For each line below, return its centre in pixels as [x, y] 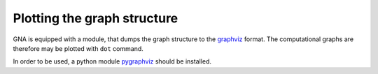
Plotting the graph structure [96, 18]
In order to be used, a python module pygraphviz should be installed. [112, 61]
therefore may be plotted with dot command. [78, 48]
